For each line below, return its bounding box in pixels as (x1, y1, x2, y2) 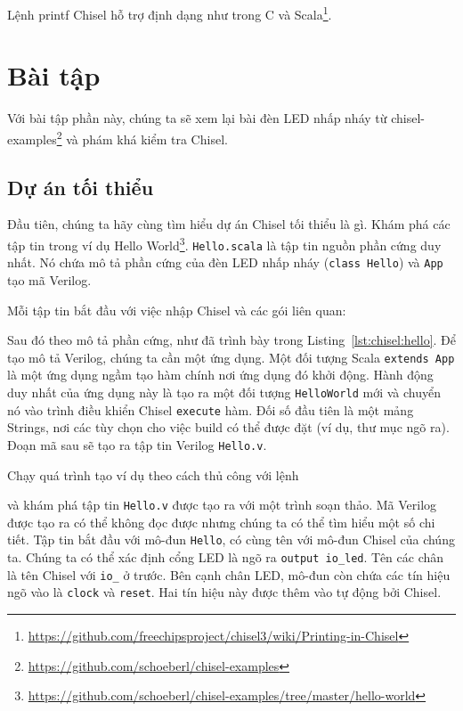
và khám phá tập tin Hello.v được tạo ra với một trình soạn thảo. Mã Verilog (7, 495, 437, 514)
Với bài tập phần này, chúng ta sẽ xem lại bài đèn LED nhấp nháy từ (7, 109, 387, 127)
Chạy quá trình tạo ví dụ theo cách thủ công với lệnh (7, 465, 299, 484)
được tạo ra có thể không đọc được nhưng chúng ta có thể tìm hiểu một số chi (7, 512, 435, 531)
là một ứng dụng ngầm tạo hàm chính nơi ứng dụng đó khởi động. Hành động (7, 365, 434, 384)
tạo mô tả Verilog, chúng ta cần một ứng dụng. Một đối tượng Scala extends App (7, 347, 455, 366)
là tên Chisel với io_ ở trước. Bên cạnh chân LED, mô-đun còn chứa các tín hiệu (7, 565, 451, 584)
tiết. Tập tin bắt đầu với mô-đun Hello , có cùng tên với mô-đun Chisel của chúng (7, 530, 455, 549)
